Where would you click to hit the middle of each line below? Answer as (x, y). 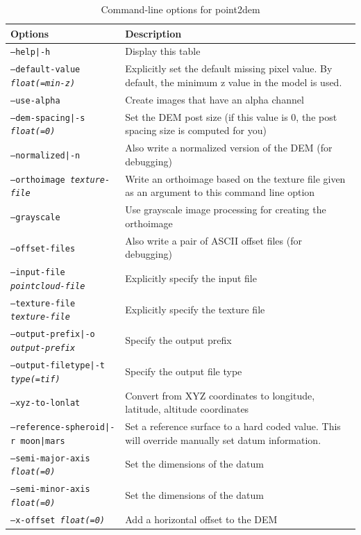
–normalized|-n (45, 156)
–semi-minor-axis (50, 489)
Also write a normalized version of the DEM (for (229, 148)
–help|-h (31, 52)
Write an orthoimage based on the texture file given (235, 178)
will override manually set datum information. (223, 439)
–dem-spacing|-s (48, 118)
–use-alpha (35, 100)
